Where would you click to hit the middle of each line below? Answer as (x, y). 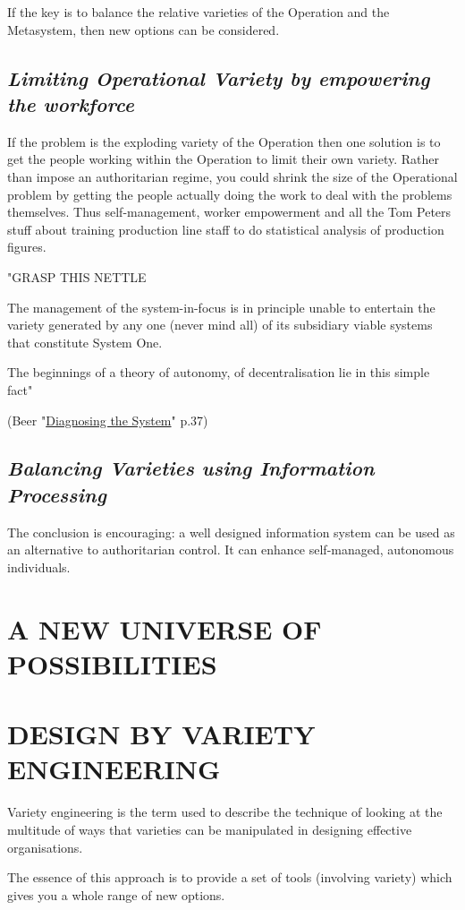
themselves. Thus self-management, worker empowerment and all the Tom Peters (229, 212)
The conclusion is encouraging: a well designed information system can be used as (231, 532)
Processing (57, 494)
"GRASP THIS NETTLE (77, 276)
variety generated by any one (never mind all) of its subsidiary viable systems (220, 325)
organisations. (45, 847)
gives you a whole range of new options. (116, 894)
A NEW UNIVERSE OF (165, 628)
